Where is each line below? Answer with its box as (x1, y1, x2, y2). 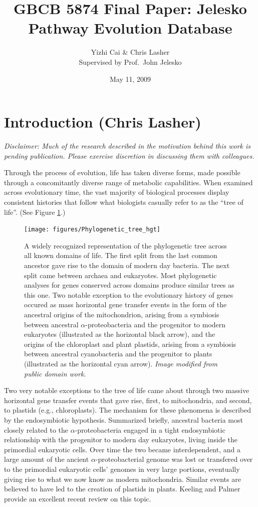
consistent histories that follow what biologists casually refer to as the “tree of (4, 197, 243, 207)
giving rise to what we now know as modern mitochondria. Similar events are (4, 473, 241, 484)
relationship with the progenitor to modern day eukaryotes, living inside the (4, 434, 237, 445)
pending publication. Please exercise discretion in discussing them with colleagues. (4, 150, 254, 161)
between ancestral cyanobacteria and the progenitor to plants (24, 348, 212, 359)
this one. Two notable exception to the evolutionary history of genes (24, 289, 233, 300)
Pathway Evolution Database (28, 18, 232, 38)
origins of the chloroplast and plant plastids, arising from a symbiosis (24, 338, 236, 349)
